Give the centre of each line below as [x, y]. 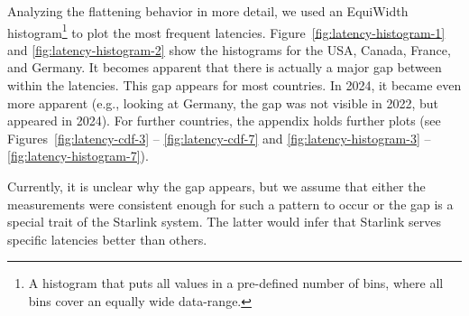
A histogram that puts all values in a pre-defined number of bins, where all [236, 283]
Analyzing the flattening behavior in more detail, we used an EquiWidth [208, 11]
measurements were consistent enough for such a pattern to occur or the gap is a [230, 204]
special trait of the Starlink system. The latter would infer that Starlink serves [224, 222]
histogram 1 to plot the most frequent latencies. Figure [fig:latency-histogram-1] [226, 31]
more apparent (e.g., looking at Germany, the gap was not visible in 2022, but [223, 102]
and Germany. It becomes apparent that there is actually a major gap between [225, 67]
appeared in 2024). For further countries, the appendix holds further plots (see [224, 121]
